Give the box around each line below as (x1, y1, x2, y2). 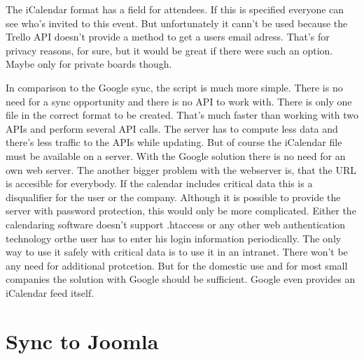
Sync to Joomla (6, 326, 159, 355)
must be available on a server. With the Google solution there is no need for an (6, 148, 346, 163)
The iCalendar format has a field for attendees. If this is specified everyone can (6, 2, 344, 16)
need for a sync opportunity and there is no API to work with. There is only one (6, 94, 352, 108)
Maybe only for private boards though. (6, 57, 172, 71)
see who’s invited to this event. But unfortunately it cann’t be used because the (6, 15, 348, 30)
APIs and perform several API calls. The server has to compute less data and (6, 121, 338, 135)
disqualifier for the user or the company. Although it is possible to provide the (6, 189, 341, 204)
